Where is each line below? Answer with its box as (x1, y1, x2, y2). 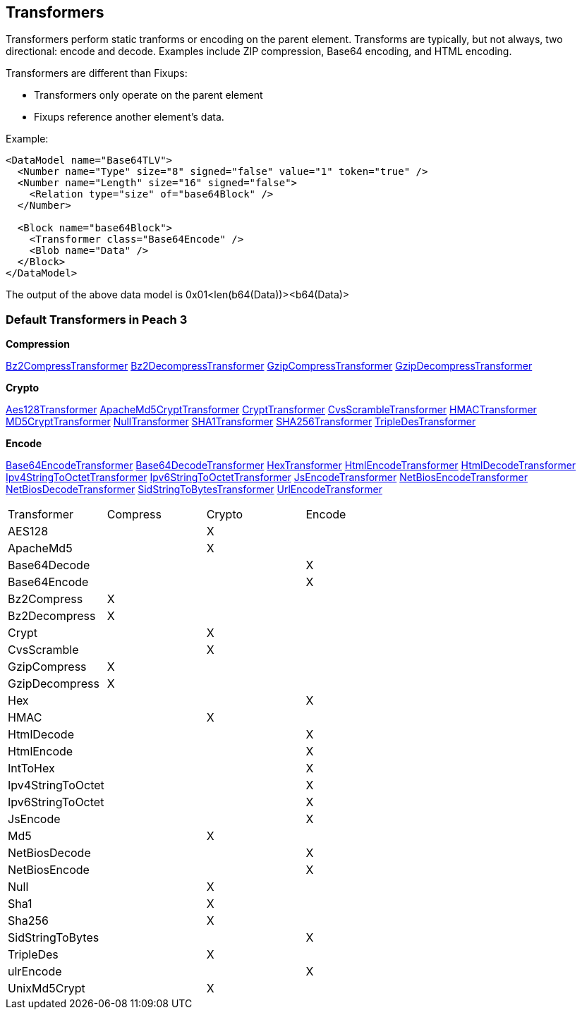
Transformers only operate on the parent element (34, 89, 263, 102)
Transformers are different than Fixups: (6, 67, 188, 80)
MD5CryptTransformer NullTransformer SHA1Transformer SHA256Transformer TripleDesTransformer (6, 415, 476, 428)
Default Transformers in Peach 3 (6, 312, 188, 327)
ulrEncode (8, 964, 62, 979)
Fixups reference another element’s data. (34, 111, 224, 123)
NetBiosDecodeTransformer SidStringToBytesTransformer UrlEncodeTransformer (6, 483, 382, 496)
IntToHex (8, 761, 55, 776)
